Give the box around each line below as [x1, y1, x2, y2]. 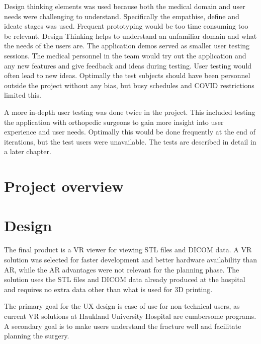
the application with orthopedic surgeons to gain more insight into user [4, 116, 224, 127]
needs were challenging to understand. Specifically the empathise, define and [4, 11, 239, 21]
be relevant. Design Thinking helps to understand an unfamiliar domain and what [4, 30, 257, 41]
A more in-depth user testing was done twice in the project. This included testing [4, 106, 255, 117]
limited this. [4, 90, 41, 100]
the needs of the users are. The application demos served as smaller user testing [4, 40, 250, 51]
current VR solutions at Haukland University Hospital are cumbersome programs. [4, 310, 256, 321]
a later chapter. [4, 146, 51, 157]
